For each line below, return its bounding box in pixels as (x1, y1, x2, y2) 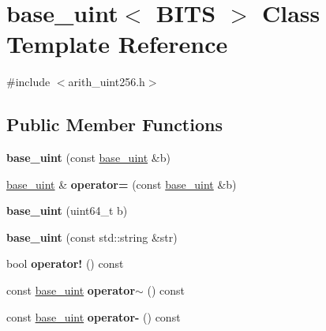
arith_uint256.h (68, 73, 145, 90)
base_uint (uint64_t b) (6, 202, 128, 219)
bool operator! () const (6, 255, 124, 272)
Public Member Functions (6, 112, 223, 137)
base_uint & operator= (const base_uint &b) (6, 175, 237, 192)
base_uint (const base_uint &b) (6, 149, 170, 166)
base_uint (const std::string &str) (6, 228, 178, 245)
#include (6, 73, 51, 90)
